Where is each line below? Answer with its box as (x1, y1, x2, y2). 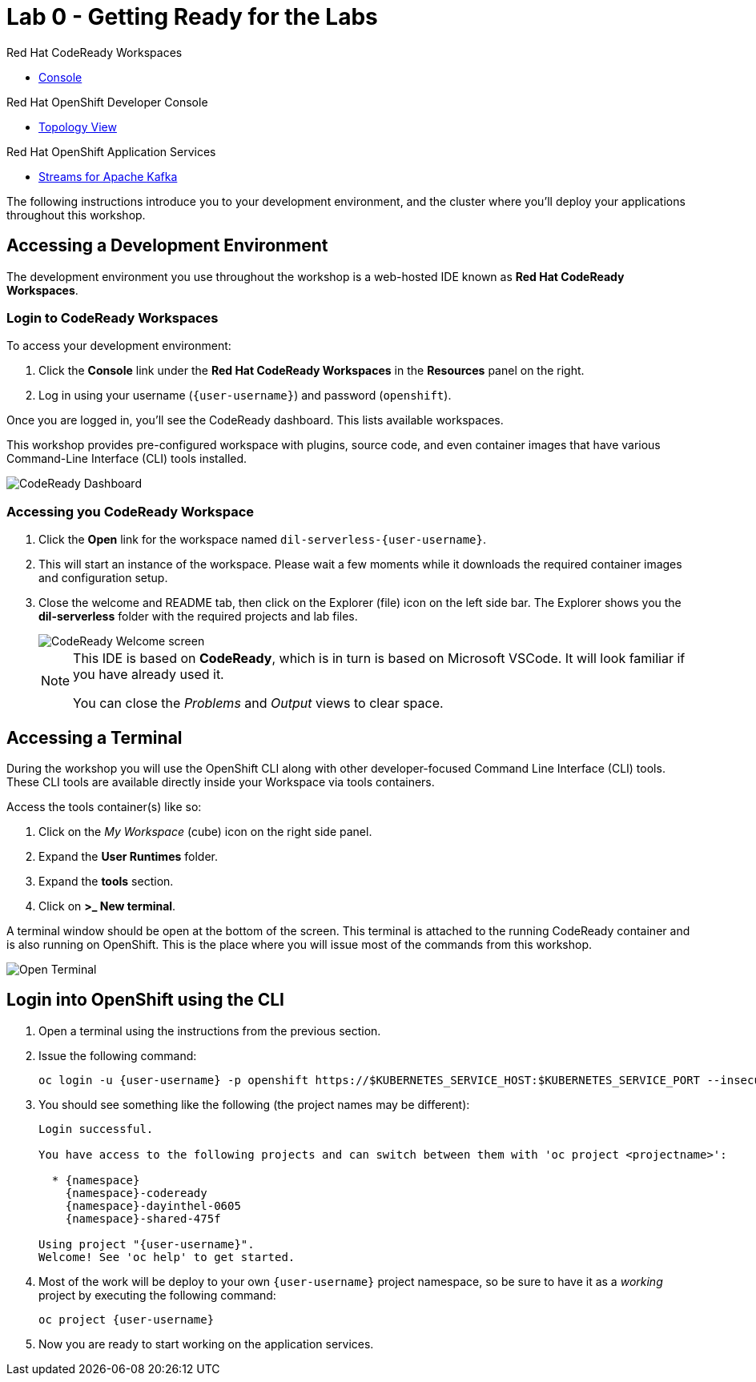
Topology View (38, 119, 117, 134)
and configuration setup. (38, 571, 168, 585)
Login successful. (38, 1122, 154, 1135)
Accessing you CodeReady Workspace (6, 503, 255, 520)
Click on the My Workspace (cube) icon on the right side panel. (38, 824, 372, 838)
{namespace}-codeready (65, 1186, 207, 1199)
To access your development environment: (6, 339, 231, 353)
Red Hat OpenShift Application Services (6, 144, 216, 159)
